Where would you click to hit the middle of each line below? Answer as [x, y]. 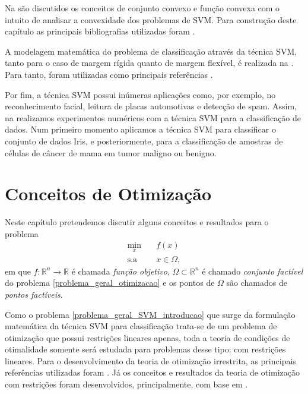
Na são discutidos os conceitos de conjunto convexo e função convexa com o [142, 8]
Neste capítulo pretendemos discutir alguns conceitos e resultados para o [137, 222]
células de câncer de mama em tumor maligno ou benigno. [111, 152]
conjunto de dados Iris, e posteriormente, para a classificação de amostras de [144, 141]
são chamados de [257, 283]
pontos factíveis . [34, 294]
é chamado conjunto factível [253, 271]
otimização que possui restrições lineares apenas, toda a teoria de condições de [147, 337]
